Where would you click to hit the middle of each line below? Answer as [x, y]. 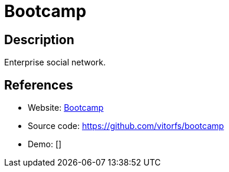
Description [39, 39]
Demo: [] [45, 144]
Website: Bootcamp [66, 108]
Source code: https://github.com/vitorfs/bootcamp [126, 126]
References [39, 85]
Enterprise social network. [55, 62]
